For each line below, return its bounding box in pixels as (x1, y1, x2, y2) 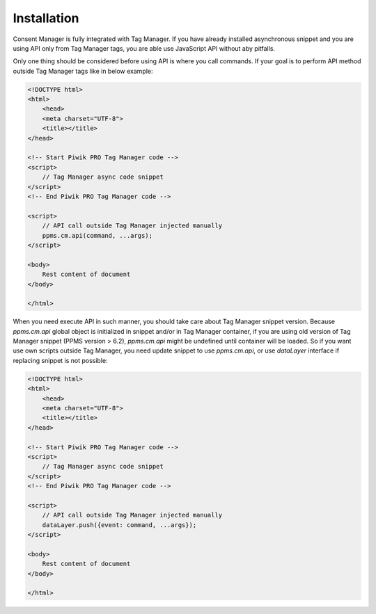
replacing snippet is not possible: (13, 356, 108, 364)
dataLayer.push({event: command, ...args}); (42, 521, 197, 528)
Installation (13, 10, 79, 26)
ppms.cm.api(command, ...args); (42, 232, 153, 239)
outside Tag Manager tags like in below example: (13, 67, 153, 75)
